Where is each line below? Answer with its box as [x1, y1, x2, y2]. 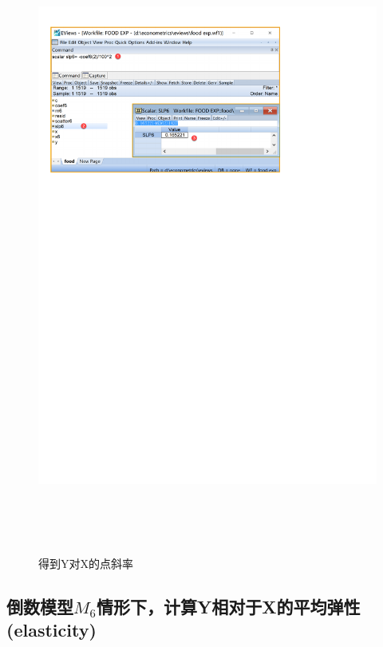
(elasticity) [6, 617, 97, 641]
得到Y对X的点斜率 [38, 554, 133, 571]
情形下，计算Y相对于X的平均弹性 [96, 593, 361, 618]
